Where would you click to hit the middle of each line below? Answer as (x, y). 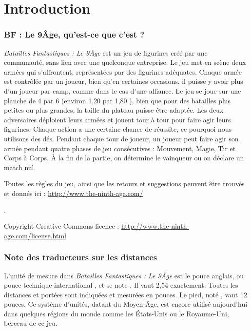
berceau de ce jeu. (31, 323)
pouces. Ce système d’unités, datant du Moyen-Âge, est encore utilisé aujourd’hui (126, 304)
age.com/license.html (35, 235)
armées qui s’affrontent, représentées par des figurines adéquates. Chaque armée (123, 71)
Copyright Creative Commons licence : (62, 226)
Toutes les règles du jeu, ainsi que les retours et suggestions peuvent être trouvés (124, 184)
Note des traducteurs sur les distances (81, 257)
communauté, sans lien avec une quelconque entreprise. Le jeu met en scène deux (125, 62)
